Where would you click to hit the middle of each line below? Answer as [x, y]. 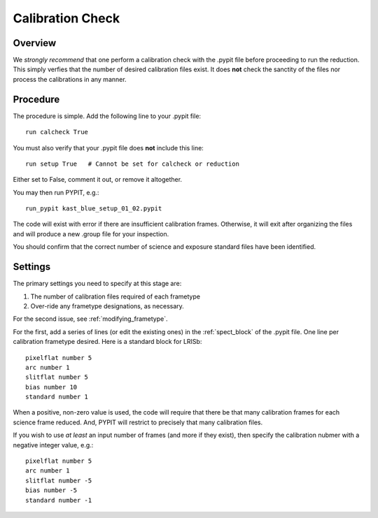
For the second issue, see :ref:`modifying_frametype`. [90, 319]
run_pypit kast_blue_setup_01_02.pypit [94, 209]
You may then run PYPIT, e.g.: [56, 192]
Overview [35, 43]
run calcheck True [57, 132]
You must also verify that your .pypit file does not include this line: [108, 148]
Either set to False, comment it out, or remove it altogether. [97, 180]
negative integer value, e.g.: [53, 445]
